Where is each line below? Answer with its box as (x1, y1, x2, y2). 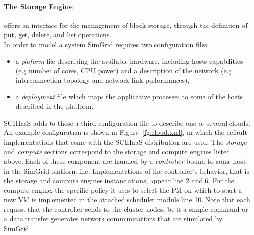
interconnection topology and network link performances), (15, 75, 190, 85)
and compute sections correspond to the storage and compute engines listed (4, 146, 230, 157)
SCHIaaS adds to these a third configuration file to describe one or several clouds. (4, 117, 250, 128)
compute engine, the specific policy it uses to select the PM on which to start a (4, 184, 242, 195)
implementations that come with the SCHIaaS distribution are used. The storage (4, 136, 247, 147)
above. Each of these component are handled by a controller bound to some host (4, 156, 246, 166)
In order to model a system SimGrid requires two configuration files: (4, 39, 209, 49)
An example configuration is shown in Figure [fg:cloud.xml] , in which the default (4, 127, 247, 137)
